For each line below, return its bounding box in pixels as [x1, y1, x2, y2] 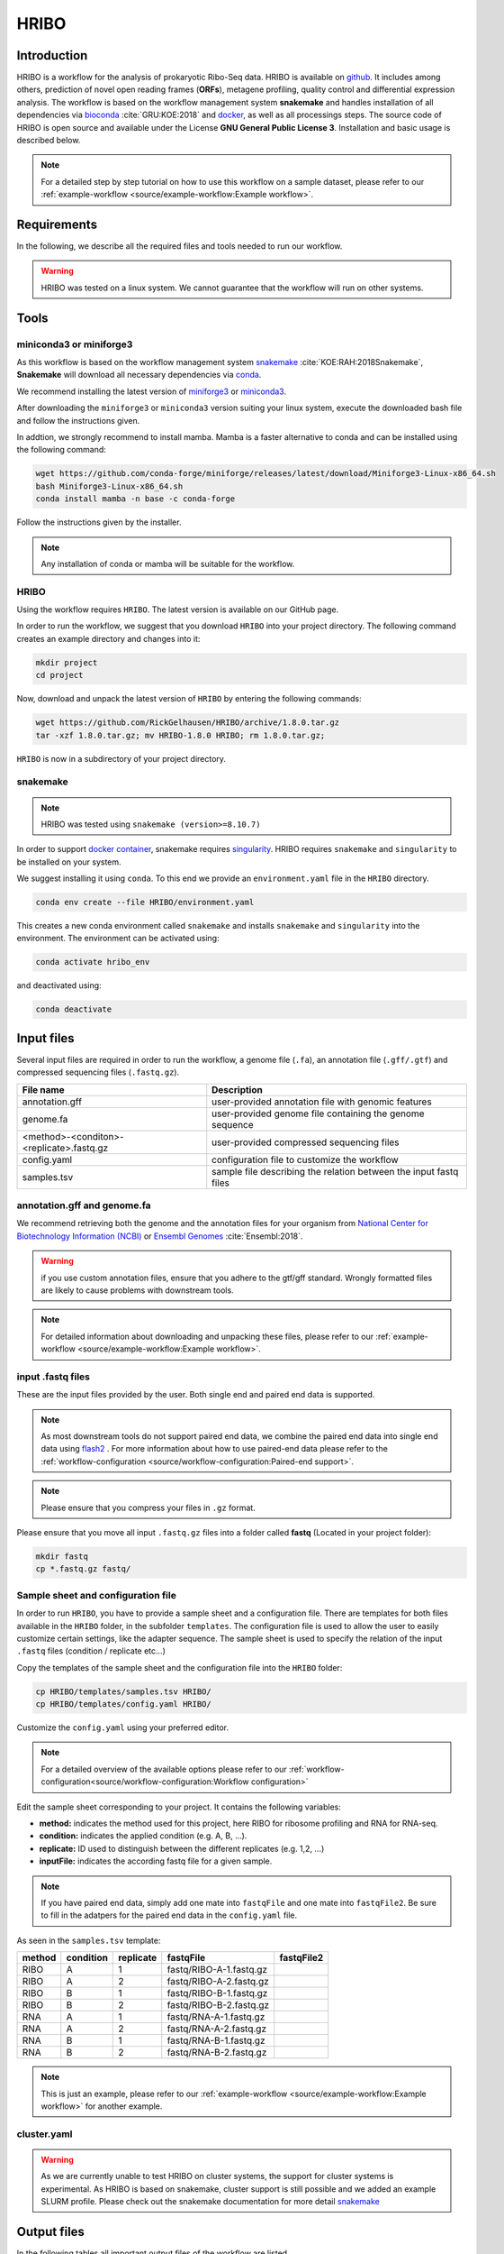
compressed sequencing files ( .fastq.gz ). [16, 1067, 180, 1077]
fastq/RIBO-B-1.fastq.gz [166, 1987, 268, 2000]
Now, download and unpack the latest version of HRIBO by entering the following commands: [16, 693, 362, 704]
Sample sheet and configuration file [16, 1589, 177, 1601]
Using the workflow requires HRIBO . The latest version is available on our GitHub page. [16, 604, 339, 615]
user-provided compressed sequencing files [211, 1136, 400, 1149]
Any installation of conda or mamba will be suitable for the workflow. [40, 558, 295, 569]
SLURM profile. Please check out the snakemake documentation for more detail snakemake [40, 2196, 380, 2207]
